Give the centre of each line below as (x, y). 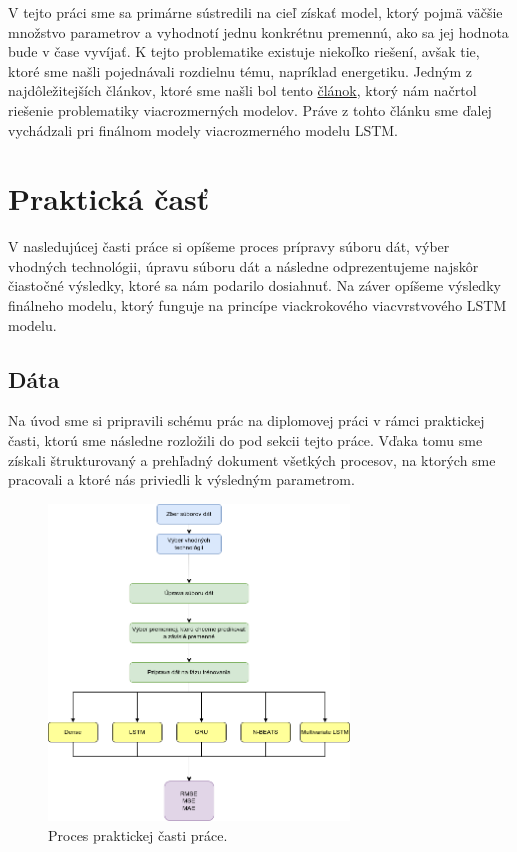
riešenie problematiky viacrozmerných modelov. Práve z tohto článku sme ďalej (250, 109)
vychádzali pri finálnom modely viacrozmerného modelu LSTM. (203, 129)
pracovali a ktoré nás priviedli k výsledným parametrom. (181, 479)
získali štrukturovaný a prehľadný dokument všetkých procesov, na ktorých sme (252, 459)
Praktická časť (109, 198)
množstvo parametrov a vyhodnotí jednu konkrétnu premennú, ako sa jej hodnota (258, 31)
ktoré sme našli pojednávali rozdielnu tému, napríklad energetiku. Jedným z (240, 70)
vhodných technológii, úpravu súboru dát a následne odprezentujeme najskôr (243, 265)
